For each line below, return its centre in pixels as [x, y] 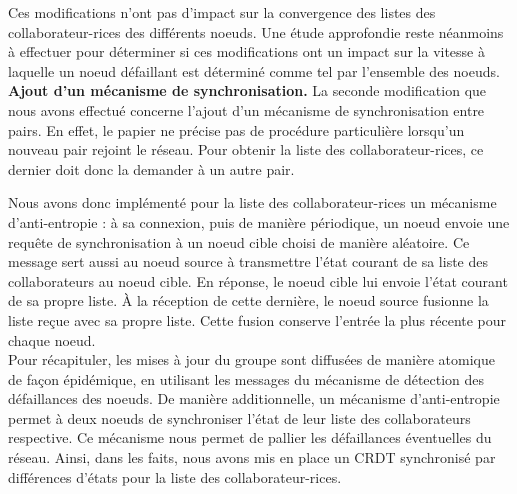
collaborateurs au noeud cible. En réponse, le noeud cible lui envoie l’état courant [258, 280]
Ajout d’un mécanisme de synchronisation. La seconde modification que [247, 90]
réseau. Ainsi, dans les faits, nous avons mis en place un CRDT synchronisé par [252, 457]
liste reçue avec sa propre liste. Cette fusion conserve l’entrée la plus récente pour [257, 319]
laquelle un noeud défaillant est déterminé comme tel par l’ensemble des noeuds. [254, 70]
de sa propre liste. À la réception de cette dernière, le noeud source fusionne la [248, 300]
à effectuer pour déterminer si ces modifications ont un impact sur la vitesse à [246, 51]
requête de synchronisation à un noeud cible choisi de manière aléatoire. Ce [239, 241]
